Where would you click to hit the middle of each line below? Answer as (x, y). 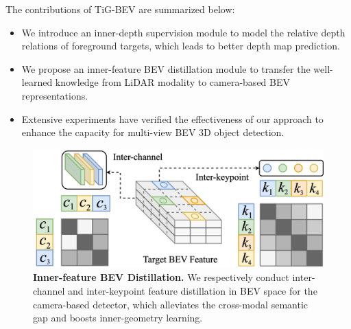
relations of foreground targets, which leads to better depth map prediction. (181, 46)
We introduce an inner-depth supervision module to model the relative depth (183, 32)
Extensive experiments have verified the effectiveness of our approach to (172, 118)
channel (49, 291)
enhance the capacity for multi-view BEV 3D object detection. (153, 132)
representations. (55, 95)
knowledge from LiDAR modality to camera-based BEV (172, 82)
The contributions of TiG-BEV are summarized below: (120, 9)
